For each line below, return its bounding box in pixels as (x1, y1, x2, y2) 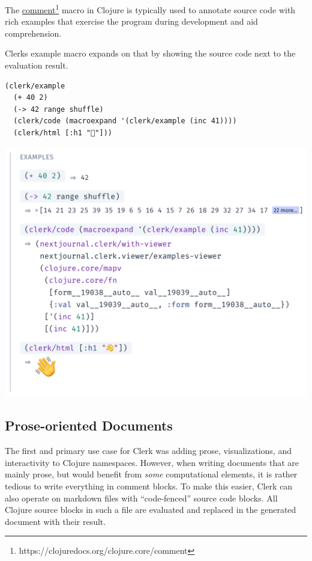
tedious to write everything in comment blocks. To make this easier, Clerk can (5, 480, 293, 492)
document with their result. (5, 515, 106, 527)
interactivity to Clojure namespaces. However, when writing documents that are (5, 456, 299, 468)
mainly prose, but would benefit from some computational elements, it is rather (5, 468, 298, 480)
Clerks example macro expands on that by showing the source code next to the (5, 47, 296, 60)
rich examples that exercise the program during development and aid (5, 15, 258, 28)
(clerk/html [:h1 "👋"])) (13, 129, 112, 137)
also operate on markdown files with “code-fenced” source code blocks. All (5, 491, 278, 504)
